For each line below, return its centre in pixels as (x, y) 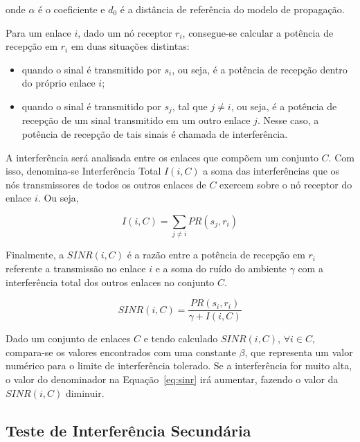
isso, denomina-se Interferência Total (83, 171)
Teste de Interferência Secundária (128, 430)
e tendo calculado (181, 338)
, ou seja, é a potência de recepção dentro (260, 69)
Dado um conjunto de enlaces (68, 338)
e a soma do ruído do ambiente (221, 268)
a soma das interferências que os (271, 171)
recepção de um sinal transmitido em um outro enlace (136, 120)
